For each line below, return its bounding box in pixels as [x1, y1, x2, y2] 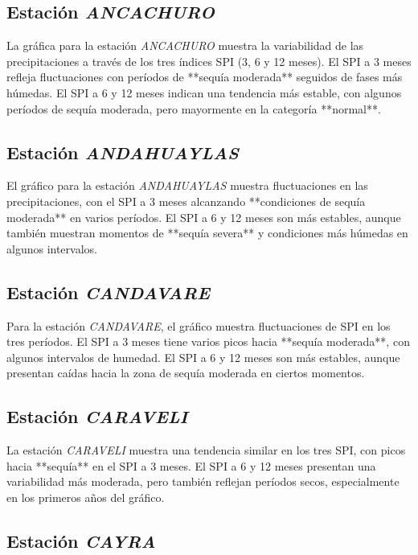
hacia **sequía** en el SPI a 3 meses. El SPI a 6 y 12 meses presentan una [6, 457, 376, 474]
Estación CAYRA [6, 528, 156, 553]
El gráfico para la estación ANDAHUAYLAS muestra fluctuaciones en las [6, 177, 368, 194]
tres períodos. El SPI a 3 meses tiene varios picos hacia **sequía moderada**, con [6, 333, 410, 350]
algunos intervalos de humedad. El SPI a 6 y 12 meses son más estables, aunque [6, 348, 400, 365]
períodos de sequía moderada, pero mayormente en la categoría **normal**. [6, 100, 381, 117]
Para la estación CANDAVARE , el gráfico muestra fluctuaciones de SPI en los [6, 317, 391, 334]
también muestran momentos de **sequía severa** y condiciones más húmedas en [6, 224, 408, 241]
